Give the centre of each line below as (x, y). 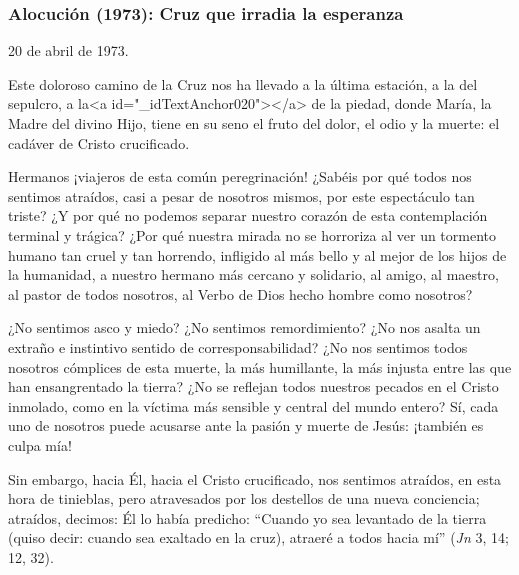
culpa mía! (40, 444)
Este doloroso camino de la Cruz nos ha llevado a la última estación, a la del (243, 83)
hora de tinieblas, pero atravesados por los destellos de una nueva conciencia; (244, 498)
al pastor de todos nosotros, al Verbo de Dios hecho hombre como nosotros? (240, 293)
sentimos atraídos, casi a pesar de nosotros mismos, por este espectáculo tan (241, 195)
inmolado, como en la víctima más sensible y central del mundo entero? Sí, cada (253, 405)
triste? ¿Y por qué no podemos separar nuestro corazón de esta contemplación (248, 215)
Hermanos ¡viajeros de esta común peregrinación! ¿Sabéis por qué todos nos (240, 176)
